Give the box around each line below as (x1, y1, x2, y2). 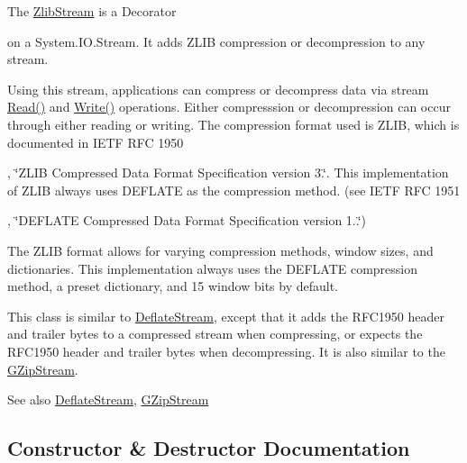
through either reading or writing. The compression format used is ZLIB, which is (7, 114, 460, 133)
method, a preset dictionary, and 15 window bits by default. (7, 277, 338, 295)
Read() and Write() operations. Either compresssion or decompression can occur (7, 97, 451, 116)
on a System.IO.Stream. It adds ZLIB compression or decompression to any (7, 32, 426, 50)
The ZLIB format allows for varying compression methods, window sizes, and (7, 241, 434, 259)
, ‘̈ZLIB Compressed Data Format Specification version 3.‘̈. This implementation (7, 163, 449, 182)
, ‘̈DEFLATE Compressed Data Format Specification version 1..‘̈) (7, 211, 367, 230)
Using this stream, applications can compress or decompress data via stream (7, 79, 429, 98)
